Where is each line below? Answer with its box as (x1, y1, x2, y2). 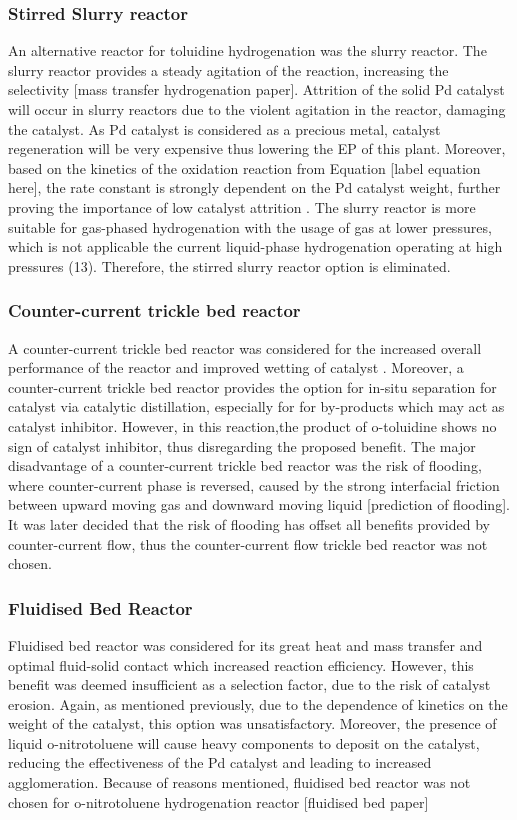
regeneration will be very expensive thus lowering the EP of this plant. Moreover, (8, 138, 506, 159)
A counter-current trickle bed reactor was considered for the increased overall (8, 337, 482, 358)
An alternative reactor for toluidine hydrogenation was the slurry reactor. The (8, 40, 487, 61)
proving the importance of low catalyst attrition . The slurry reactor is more (8, 196, 476, 217)
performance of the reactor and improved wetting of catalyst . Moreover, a (8, 357, 464, 378)
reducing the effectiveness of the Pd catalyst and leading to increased (8, 752, 432, 773)
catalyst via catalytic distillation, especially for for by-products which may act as (8, 396, 505, 417)
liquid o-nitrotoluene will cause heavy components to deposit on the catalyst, (8, 732, 480, 753)
